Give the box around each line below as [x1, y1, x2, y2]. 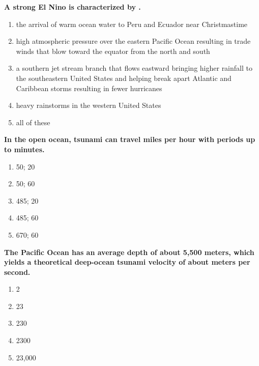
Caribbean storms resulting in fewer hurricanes [16, 82, 162, 93]
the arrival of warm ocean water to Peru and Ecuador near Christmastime [16, 18, 248, 29]
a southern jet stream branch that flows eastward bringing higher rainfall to [16, 63, 252, 73]
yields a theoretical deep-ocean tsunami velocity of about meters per [4, 257, 250, 267]
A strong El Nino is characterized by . [4, 2, 141, 12]
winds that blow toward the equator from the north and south [16, 45, 210, 56]
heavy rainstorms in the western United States [16, 100, 161, 110]
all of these [16, 117, 50, 127]
